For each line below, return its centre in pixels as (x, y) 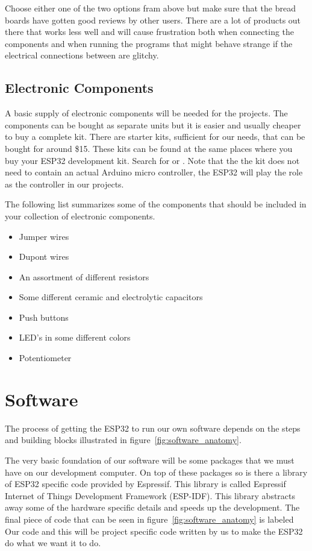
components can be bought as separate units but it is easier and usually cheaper (153, 124)
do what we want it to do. (53, 543)
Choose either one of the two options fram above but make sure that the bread (150, 8)
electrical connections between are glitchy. (82, 55)
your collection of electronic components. (80, 216)
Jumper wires (44, 236)
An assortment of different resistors (84, 276)
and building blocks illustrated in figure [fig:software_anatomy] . (123, 440)
